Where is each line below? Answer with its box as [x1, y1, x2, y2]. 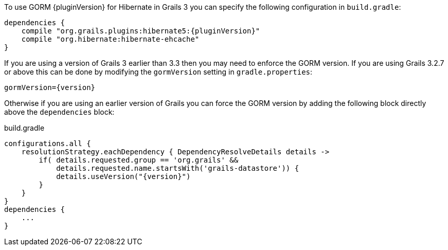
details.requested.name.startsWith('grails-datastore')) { [56, 164, 299, 172]
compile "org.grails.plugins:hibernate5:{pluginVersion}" [21, 27, 260, 35]
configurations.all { [4, 139, 91, 148]
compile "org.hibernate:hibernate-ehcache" [21, 35, 200, 43]
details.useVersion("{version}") [56, 172, 191, 181]
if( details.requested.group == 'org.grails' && [39, 156, 239, 164]
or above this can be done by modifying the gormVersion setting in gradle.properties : [4, 67, 313, 76]
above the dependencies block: [4, 108, 115, 116]
